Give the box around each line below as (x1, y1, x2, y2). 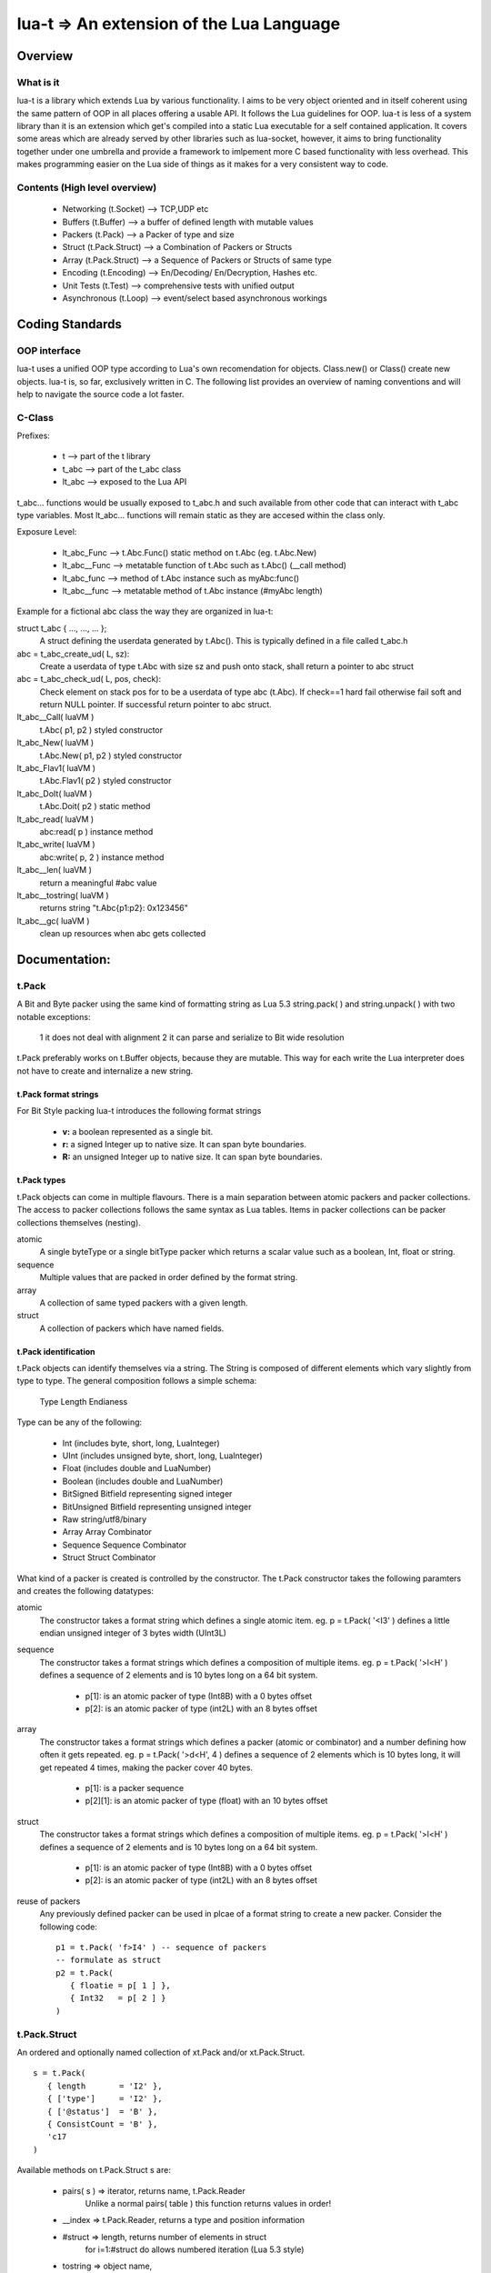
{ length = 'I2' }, (46, 2080, 163, 2091)
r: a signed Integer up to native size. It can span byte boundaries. (62, 1138, 306, 1149)
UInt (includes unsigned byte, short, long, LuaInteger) (62, 1450, 263, 1461)
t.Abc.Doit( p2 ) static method (39, 801, 151, 812)
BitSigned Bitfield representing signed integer (62, 1488, 233, 1499)
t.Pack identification (16, 1346, 95, 1357)
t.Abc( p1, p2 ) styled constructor (39, 724, 164, 736)
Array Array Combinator (62, 1527, 152, 1537)
